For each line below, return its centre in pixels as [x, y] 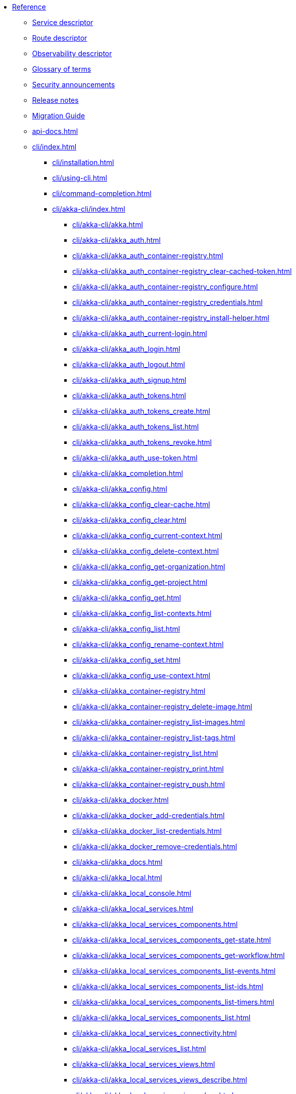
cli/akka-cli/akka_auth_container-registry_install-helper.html [171, 318]
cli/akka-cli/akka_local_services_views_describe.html [160, 1080]
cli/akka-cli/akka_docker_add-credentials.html [149, 815]
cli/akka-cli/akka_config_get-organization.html [149, 567]
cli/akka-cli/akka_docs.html [117, 862]
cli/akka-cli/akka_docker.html [121, 800]
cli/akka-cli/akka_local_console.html [132, 893]
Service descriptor [63, 22]
